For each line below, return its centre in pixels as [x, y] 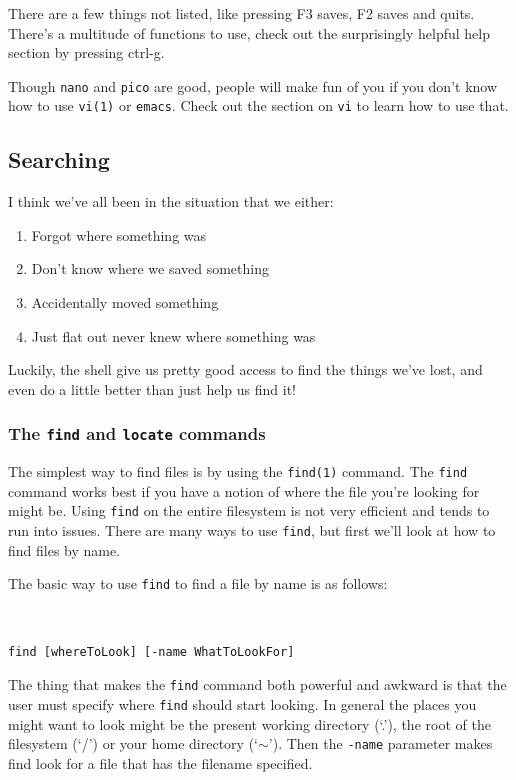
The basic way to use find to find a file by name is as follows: [198, 583]
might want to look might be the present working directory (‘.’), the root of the [249, 723]
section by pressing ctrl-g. [86, 52]
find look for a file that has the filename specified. [160, 762]
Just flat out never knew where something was [173, 335]
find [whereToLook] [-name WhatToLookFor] [151, 651]
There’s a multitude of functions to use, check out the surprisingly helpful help [249, 32]
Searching [59, 159]
